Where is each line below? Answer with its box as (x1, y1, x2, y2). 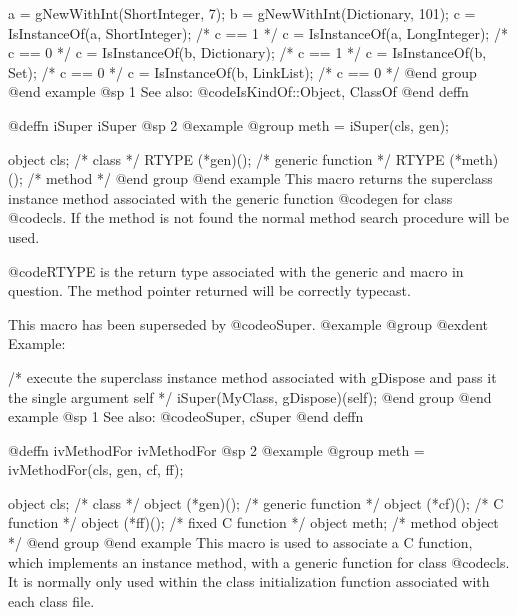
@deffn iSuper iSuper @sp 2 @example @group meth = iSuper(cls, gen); (8, 114, 449, 135)
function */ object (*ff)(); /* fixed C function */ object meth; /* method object (8, 512, 499, 533)
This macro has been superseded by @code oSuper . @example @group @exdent (8, 313, 488, 334)
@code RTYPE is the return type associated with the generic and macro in (8, 260, 464, 281)
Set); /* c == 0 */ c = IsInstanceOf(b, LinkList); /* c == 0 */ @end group (8, 61, 477, 82)
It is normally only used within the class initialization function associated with (8, 571, 490, 592)
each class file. (8, 590, 95, 611)
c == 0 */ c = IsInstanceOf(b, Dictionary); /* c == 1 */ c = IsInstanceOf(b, (8, 42, 487, 63)
